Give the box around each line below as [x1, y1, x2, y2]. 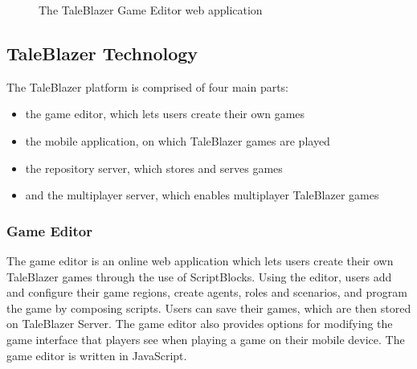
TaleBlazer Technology [6, 40, 198, 65]
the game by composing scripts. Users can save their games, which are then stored [6, 299, 411, 316]
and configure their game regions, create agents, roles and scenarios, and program [6, 284, 407, 301]
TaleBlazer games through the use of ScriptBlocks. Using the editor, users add [6, 268, 392, 285]
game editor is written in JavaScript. [6, 346, 187, 363]
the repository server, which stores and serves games [25, 159, 283, 176]
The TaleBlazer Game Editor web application [39, 2, 263, 18]
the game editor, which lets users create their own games [25, 105, 305, 122]
